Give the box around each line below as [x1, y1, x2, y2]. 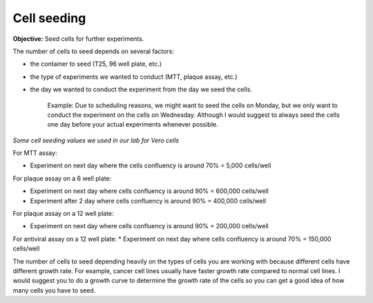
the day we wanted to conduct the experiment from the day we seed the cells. [30, 85, 252, 93]
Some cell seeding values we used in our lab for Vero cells [12, 136, 180, 145]
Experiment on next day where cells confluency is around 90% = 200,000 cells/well [30, 222, 269, 230]
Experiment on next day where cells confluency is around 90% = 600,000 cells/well [30, 187, 269, 195]
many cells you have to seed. [12, 286, 96, 294]
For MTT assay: [12, 149, 58, 157]
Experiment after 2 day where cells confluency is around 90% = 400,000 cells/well [30, 196, 266, 205]
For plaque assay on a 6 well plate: [12, 174, 112, 183]
